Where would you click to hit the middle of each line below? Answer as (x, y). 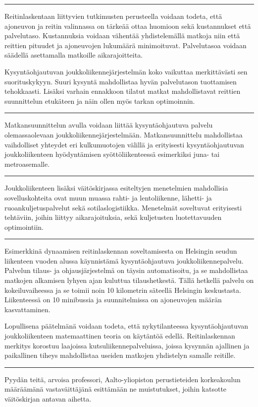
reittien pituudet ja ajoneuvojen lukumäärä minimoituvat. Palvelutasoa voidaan (126, 45)
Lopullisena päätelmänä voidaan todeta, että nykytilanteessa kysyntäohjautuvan (127, 326)
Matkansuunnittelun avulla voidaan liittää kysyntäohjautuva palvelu (109, 125)
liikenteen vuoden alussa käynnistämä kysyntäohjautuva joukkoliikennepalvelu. (124, 260)
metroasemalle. (27, 164)
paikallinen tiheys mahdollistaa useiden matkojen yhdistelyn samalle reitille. (120, 355)
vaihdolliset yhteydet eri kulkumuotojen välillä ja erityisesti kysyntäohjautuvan (124, 144)
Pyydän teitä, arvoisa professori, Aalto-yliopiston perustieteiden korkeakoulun (123, 379)
